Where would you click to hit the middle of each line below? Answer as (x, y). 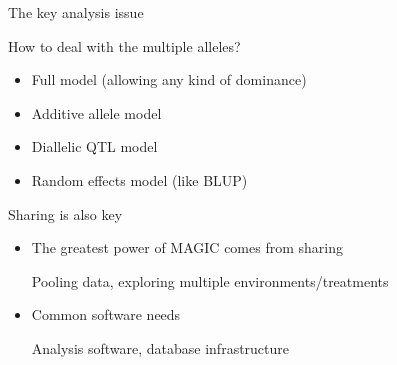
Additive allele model (96, 112)
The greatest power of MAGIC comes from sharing (187, 247)
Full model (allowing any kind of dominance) (169, 79)
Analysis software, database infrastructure (160, 347)
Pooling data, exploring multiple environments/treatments (210, 280)
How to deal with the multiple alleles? (124, 45)
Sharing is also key (65, 213)
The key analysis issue (76, 12)
